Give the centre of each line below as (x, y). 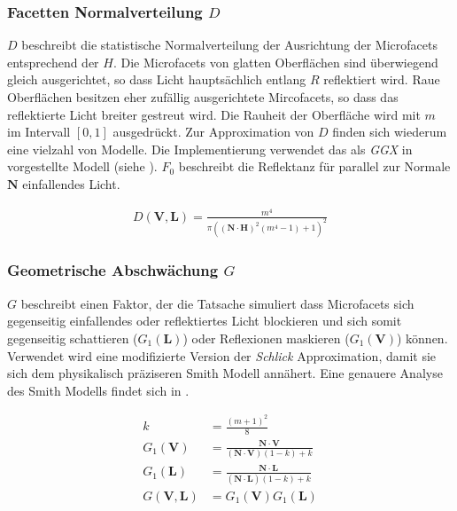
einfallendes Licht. (71, 183)
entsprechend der (53, 62)
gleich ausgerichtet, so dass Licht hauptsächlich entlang (157, 79)
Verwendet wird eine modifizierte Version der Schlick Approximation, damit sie (222, 355)
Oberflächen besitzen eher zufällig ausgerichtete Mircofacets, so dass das (203, 97)
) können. (422, 338)
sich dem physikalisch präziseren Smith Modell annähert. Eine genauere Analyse (225, 373)
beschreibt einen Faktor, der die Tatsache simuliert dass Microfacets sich (217, 303)
